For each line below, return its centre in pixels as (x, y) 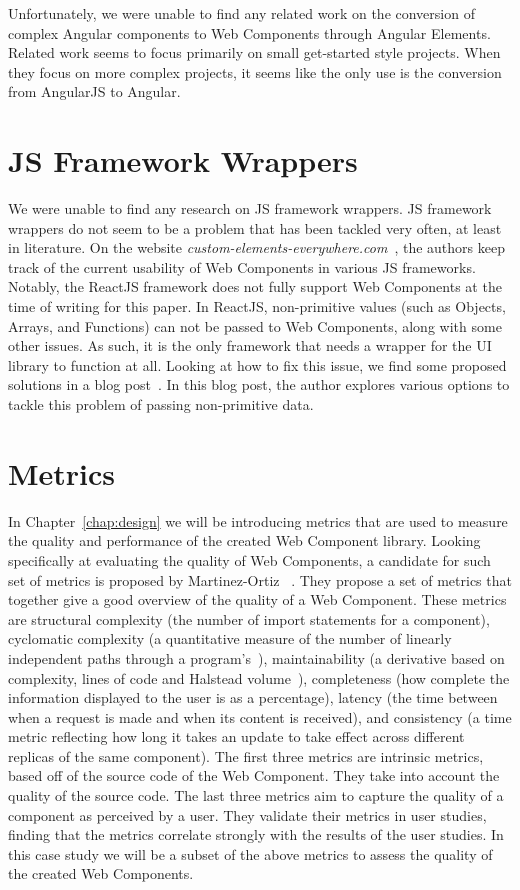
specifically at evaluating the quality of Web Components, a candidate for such (249, 559)
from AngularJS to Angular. (94, 91)
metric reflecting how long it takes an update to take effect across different (236, 736)
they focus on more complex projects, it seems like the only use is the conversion (255, 71)
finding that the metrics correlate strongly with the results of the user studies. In (256, 834)
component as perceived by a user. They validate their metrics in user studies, (247, 814)
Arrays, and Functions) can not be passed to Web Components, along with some (255, 325)
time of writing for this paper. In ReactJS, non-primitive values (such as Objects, (257, 306)
